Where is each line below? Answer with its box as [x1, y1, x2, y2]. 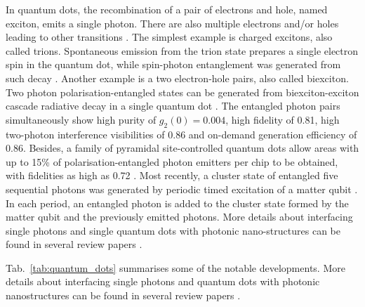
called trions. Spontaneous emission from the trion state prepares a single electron [6, 43, 359, 58]
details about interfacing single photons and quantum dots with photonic [6, 274, 320, 289]
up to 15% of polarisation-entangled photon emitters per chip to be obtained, [6, 154, 338, 169]
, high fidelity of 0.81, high [225, 112, 340, 126]
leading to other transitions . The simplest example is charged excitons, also [6, 30, 333, 44]
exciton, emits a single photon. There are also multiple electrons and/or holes [6, 15, 339, 30]
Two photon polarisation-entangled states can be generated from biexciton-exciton [6, 84, 359, 99]
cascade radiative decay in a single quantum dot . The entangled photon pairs [6, 98, 340, 113]
